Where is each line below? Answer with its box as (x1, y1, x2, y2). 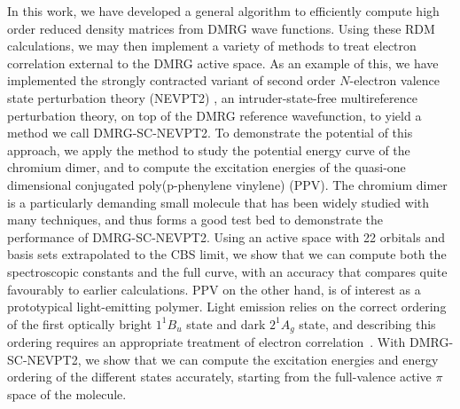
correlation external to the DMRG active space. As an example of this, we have (7, 53, 439, 72)
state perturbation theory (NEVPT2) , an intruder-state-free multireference (7, 88, 417, 106)
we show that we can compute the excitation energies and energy (85, 350, 439, 368)
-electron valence (349, 71, 440, 90)
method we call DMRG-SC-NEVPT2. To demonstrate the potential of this (7, 123, 413, 142)
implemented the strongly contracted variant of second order (7, 71, 336, 90)
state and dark (186, 314, 266, 333)
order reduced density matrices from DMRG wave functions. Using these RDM (7, 19, 435, 37)
